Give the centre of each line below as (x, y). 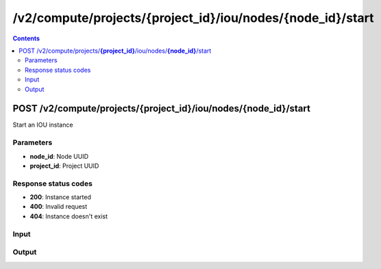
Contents (26, 38)
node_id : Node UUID (59, 156)
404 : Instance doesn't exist (69, 216)
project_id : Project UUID (64, 166)
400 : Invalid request (59, 207)
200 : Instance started (61, 197)
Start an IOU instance (43, 125)
